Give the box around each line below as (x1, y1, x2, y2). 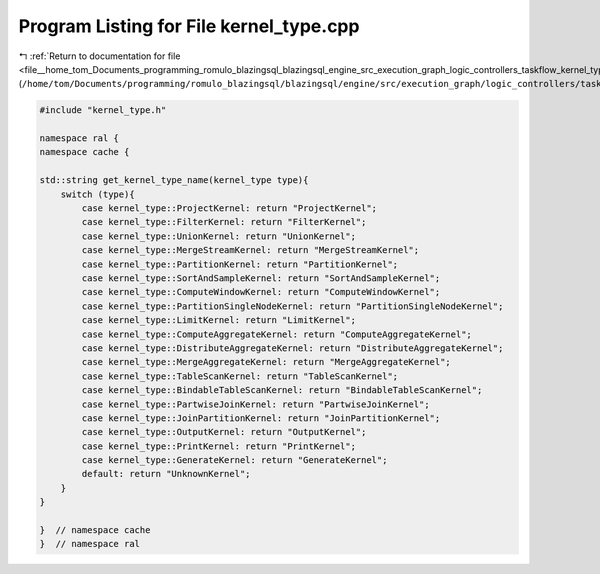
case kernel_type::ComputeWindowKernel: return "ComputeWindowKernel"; (81, 286, 441, 298)
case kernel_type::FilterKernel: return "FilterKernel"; (81, 216, 367, 228)
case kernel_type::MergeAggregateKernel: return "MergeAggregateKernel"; (81, 356, 452, 368)
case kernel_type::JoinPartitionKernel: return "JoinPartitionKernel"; (81, 412, 441, 424)
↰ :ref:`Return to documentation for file (18, 50, 181, 62)
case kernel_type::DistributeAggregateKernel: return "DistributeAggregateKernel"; (81, 342, 504, 354)
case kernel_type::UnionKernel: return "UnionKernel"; (81, 230, 357, 242)
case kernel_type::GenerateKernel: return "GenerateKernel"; (81, 455, 388, 466)
